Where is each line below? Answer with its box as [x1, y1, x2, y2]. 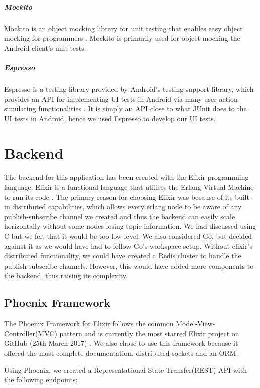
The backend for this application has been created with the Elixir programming [4, 172, 249, 182]
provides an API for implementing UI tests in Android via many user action [4, 93, 238, 104]
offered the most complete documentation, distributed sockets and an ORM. [4, 347, 238, 358]
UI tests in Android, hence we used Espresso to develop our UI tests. [4, 113, 216, 123]
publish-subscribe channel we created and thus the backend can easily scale [4, 211, 235, 221]
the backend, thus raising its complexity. [4, 270, 128, 281]
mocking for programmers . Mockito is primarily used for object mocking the [4, 33, 240, 43]
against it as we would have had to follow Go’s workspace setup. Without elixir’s [4, 240, 252, 251]
